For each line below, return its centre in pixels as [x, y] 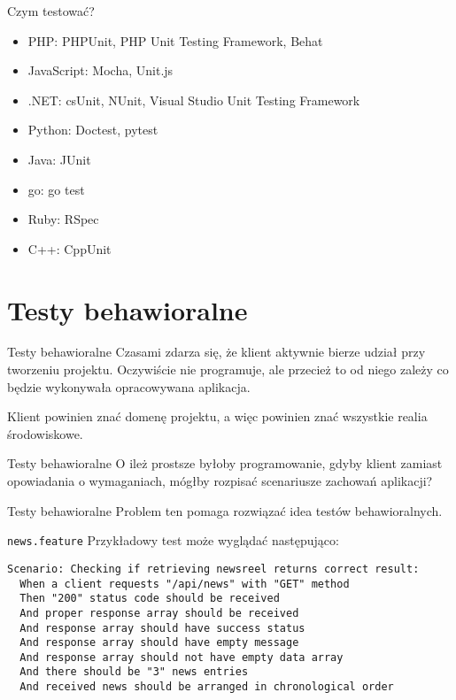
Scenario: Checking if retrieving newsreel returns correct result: [213, 569]
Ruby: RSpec [63, 219]
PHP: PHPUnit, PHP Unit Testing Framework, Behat [175, 40]
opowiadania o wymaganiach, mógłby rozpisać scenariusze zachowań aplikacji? [220, 481]
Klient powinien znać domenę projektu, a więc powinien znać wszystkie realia [217, 416]
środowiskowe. [45, 433]
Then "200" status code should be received [150, 599]
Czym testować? [51, 11]
